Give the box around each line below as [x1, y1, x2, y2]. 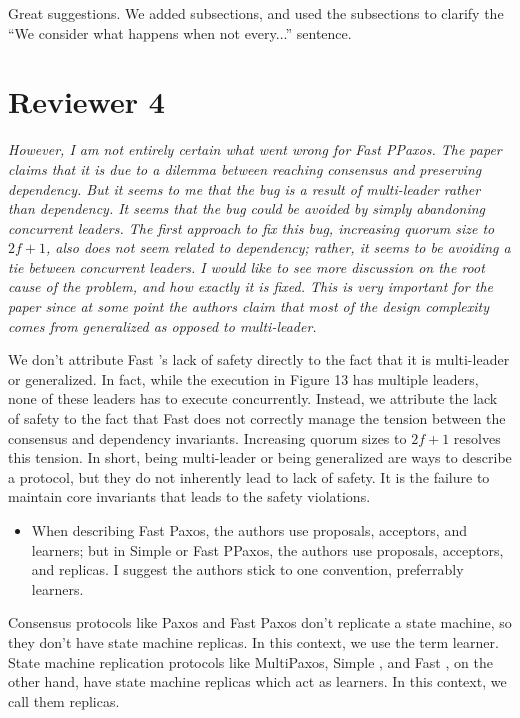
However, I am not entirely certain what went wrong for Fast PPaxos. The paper [8, 139, 502, 160]
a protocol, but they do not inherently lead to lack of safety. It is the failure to [8, 466, 490, 487]
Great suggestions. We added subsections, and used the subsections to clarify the [8, 3, 504, 23]
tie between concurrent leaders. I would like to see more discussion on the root [8, 256, 485, 277]
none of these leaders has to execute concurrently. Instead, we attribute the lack [8, 388, 498, 409]
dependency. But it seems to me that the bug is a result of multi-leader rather [8, 178, 481, 199]
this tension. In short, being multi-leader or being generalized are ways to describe [8, 447, 512, 468]
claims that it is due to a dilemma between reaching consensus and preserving [8, 158, 482, 179]
